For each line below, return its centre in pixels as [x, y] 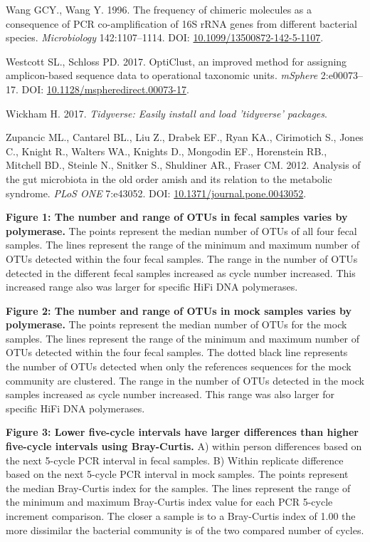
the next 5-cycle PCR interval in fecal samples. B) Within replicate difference [175, 460]
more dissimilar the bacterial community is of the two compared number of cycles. [185, 530]
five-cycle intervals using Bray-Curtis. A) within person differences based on [184, 446]
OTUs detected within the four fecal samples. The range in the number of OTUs [182, 258]
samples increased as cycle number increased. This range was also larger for [170, 394]
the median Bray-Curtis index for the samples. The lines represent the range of [178, 488]
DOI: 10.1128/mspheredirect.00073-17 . [105, 89]
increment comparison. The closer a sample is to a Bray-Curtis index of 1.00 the [181, 516]
